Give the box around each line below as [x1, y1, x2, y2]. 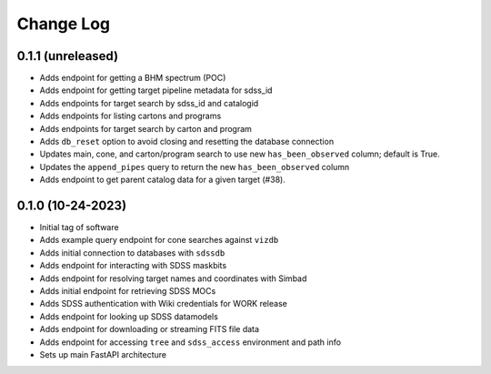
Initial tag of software [39, 222, 119, 233]
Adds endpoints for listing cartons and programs [39, 110, 222, 122]
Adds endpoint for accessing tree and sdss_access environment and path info [39, 337, 341, 348]
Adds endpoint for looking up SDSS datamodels [39, 310, 218, 322]
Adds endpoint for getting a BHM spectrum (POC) [39, 73, 226, 84]
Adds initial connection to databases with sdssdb [39, 247, 225, 258]
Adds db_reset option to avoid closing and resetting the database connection [39, 136, 335, 147]
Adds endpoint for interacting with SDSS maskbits [39, 260, 227, 271]
